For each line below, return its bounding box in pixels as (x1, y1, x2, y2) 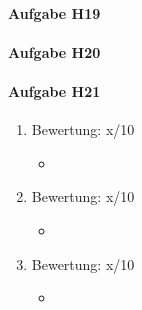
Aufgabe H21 (8, 80, 101, 101)
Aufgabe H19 (8, 2, 101, 23)
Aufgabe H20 (8, 41, 101, 62)
